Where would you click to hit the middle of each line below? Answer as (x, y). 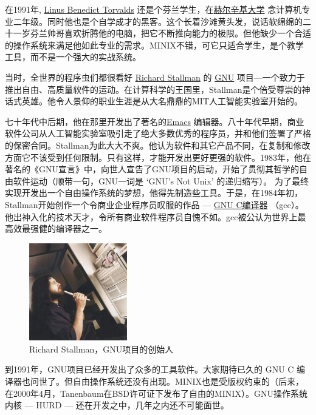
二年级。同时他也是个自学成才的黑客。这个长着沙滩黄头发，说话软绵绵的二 (162, 21)
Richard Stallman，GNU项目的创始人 (101, 349)
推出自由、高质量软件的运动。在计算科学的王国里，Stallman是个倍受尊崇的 (153, 89)
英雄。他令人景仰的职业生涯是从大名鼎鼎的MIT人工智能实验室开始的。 (162, 101)
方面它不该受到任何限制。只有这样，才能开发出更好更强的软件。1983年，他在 (158, 157)
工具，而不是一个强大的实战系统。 (73, 57)
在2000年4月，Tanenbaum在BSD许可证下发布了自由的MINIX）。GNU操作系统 (156, 393)
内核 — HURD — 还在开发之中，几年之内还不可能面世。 (117, 405)
